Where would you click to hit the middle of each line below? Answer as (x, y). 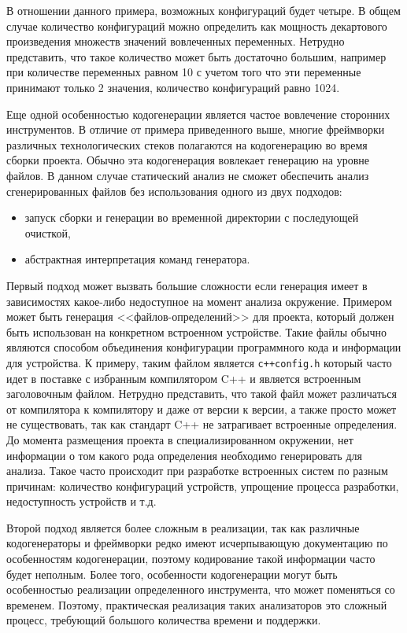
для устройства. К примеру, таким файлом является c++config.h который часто (199, 362)
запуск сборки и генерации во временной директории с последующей (192, 217)
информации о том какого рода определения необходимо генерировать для (184, 455)
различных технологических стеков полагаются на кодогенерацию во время (187, 144)
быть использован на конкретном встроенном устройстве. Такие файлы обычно (196, 331)
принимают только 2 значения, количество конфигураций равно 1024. (173, 87)
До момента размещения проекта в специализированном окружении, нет (180, 439)
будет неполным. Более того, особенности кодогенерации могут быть (172, 574)
